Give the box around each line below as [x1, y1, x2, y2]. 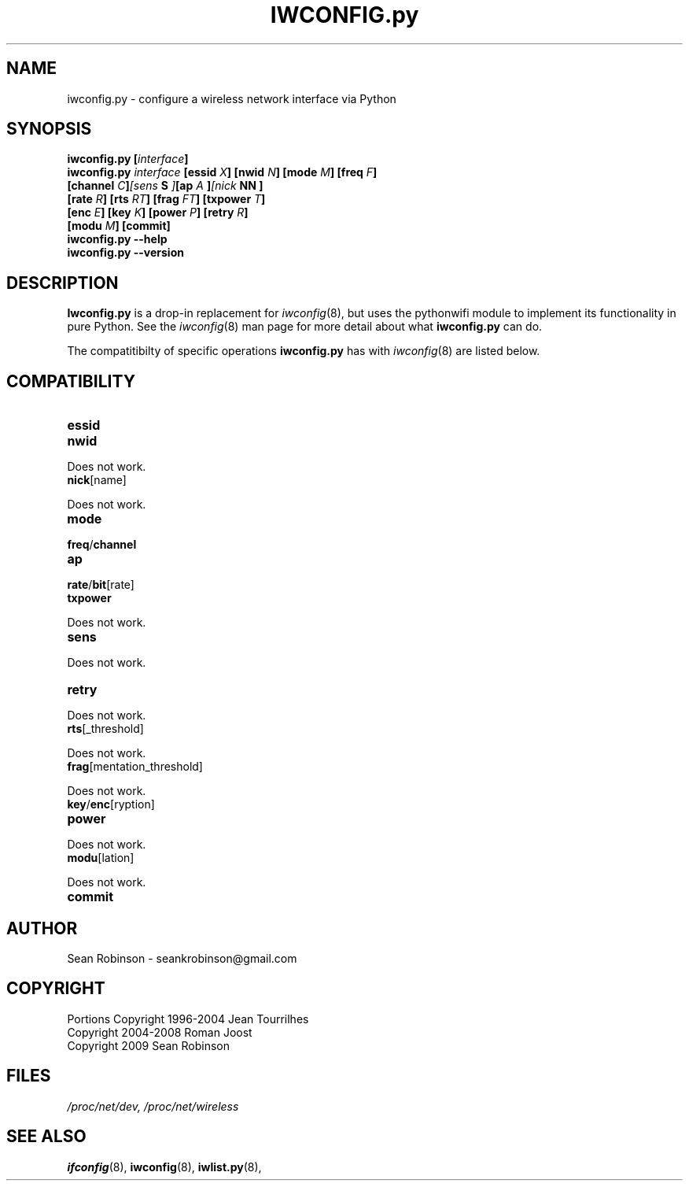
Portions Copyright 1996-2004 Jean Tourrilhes [67, 1011, 309, 1026]
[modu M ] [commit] [67, 219, 171, 233]
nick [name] [67, 473, 127, 487]
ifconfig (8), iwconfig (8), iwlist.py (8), [67, 1159, 262, 1174]
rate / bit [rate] [67, 578, 134, 592]
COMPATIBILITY [6, 371, 135, 391]
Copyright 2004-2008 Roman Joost [67, 1025, 252, 1039]
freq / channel [67, 538, 137, 552]
